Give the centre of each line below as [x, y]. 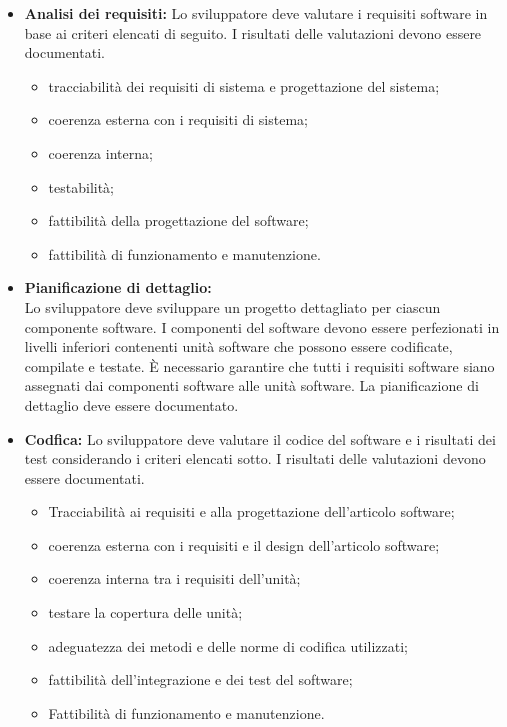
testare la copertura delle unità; [145, 612]
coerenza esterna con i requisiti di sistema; [178, 119]
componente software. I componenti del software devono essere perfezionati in [262, 326]
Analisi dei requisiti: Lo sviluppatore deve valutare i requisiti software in [256, 13]
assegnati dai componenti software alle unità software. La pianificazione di [251, 385]
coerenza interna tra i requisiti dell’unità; [174, 578]
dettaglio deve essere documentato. [131, 404]
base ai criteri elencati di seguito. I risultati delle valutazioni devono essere [253, 32]
